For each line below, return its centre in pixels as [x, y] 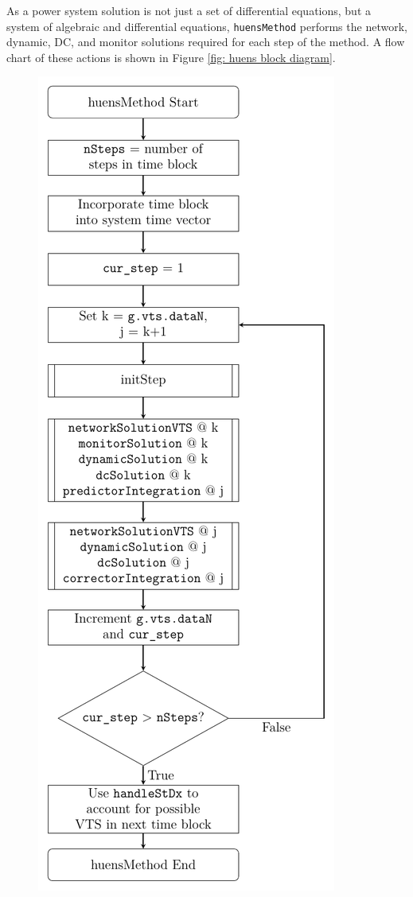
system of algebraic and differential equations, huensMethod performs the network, [207, 26]
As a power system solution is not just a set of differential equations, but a [189, 10]
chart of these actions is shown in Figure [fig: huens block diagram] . [171, 57]
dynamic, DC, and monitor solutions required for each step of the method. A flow [206, 42]
